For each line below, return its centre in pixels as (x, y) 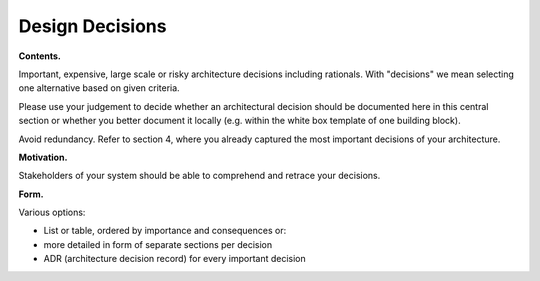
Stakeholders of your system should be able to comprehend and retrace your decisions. (199, 176)
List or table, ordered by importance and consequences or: (165, 231)
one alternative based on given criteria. (99, 88)
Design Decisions (92, 26)
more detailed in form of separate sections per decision (158, 244)
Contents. (40, 56)
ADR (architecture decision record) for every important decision (175, 259)
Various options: (52, 212)
